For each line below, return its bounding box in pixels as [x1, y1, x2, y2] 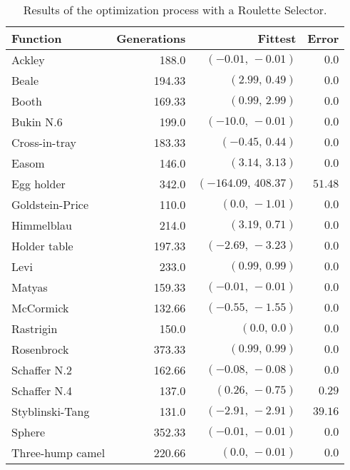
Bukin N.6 [11, 113, 63, 130]
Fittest [257, 30, 297, 46]
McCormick [11, 300, 69, 316]
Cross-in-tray [11, 134, 76, 150]
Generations [116, 30, 186, 46]
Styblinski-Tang [11, 403, 90, 419]
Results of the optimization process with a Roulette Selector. [23, 1, 327, 18]
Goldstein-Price [11, 196, 89, 213]
